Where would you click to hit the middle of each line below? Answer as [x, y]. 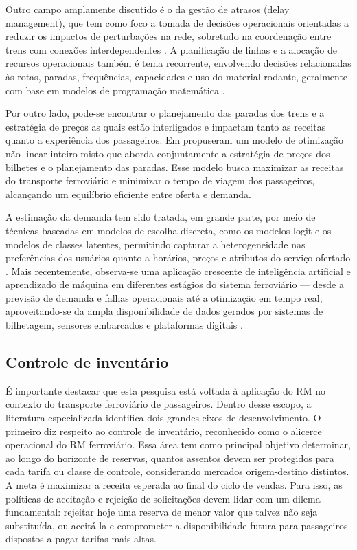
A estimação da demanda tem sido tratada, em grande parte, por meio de [161, 217]
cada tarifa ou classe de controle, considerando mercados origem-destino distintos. [177, 471]
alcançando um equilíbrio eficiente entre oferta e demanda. [128, 194]
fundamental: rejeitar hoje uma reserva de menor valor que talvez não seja [162, 512]
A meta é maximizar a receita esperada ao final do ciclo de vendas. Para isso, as [174, 485]
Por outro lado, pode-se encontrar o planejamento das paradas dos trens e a [165, 113]
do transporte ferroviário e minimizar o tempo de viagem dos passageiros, [160, 180]
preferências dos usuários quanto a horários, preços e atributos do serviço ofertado [178, 257]
